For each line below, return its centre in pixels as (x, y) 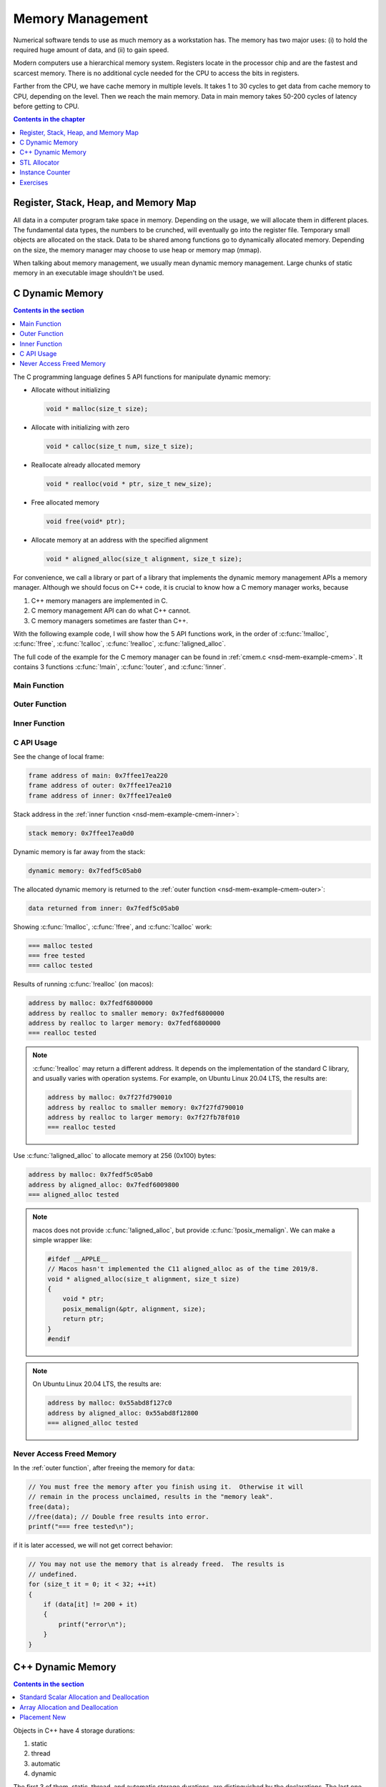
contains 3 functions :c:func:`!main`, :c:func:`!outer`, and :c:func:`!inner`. (120, 667)
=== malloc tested (60, 946)
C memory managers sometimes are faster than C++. (110, 620)
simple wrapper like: (62, 1239)
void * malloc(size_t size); (97, 409)
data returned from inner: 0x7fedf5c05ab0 (104, 908)
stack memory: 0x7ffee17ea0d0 (81, 833)
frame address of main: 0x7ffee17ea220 (98, 775)
